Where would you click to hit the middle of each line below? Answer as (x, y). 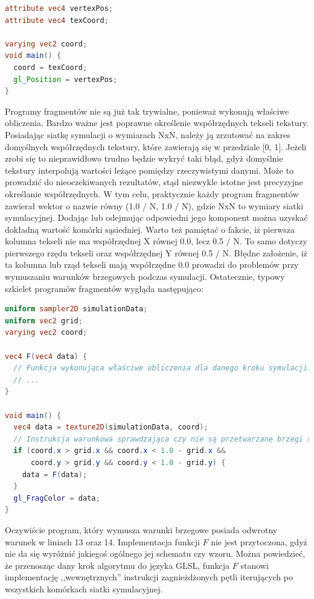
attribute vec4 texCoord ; (57, 20)
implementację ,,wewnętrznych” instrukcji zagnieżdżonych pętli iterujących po (149, 577)
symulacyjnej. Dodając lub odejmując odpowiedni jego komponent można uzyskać (156, 217)
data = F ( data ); (55, 474)
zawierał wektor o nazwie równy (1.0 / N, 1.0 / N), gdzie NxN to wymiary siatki (154, 205)
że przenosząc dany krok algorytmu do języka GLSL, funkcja (117, 565)
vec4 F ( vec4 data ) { (46, 356)
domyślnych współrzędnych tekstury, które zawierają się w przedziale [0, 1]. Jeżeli (156, 146)
